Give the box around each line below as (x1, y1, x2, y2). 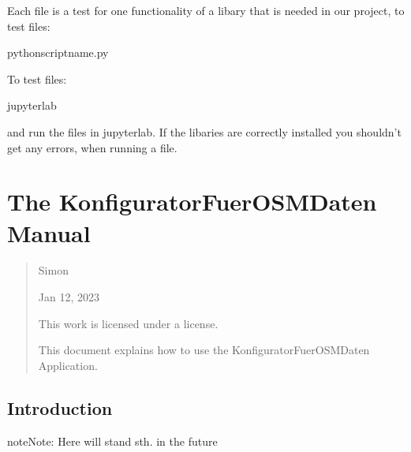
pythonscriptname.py (7, 44, 109, 61)
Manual (7, 216, 91, 248)
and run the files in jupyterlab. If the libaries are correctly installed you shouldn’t (7, 123, 402, 140)
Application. (38, 357, 98, 373)
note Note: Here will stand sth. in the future (7, 432, 218, 449)
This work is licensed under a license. (38, 315, 219, 331)
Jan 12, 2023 (38, 289, 99, 305)
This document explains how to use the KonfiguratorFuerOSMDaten (38, 342, 370, 358)
